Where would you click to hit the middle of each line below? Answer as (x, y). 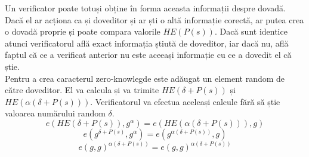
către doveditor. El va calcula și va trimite (82, 90)
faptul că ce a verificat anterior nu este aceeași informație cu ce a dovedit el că (148, 55)
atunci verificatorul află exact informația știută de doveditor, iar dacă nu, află (147, 43)
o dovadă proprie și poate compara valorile (83, 31)
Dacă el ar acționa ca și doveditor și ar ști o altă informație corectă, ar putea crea (154, 19)
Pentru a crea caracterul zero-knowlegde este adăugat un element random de (145, 78)
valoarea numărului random (55, 113)
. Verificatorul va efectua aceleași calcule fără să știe (185, 101)
